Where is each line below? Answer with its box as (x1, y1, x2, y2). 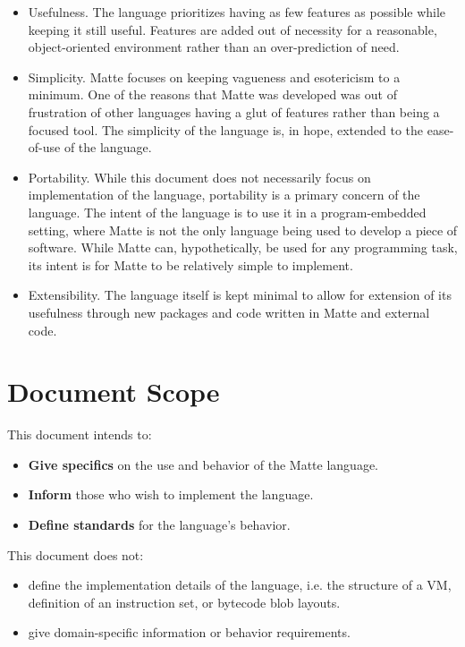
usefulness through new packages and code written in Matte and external (28, 302, 430, 321)
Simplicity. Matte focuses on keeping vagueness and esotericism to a (28, 67, 401, 86)
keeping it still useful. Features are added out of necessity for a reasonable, (28, 20, 437, 38)
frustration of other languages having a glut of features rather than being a (28, 102, 440, 121)
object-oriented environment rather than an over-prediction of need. (28, 38, 400, 56)
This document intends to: (7, 425, 152, 444)
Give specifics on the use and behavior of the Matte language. (28, 455, 378, 473)
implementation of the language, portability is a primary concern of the (28, 185, 420, 204)
